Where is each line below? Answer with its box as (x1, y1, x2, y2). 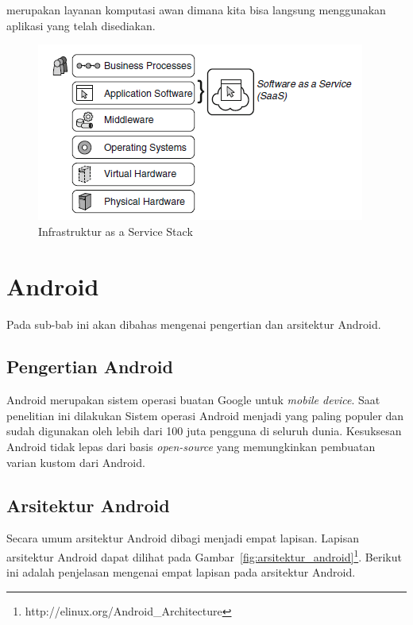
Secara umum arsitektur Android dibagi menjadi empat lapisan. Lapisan (6, 530, 359, 546)
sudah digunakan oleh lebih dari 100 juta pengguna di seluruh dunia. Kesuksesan (6, 422, 402, 439)
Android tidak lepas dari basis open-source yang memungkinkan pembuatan (6, 438, 376, 455)
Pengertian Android (6, 354, 173, 379)
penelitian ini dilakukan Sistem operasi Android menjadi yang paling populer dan (6, 407, 404, 423)
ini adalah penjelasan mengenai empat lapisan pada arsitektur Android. (6, 564, 356, 581)
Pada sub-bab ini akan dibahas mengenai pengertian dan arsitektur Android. (6, 315, 381, 332)
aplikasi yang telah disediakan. (6, 17, 156, 33)
